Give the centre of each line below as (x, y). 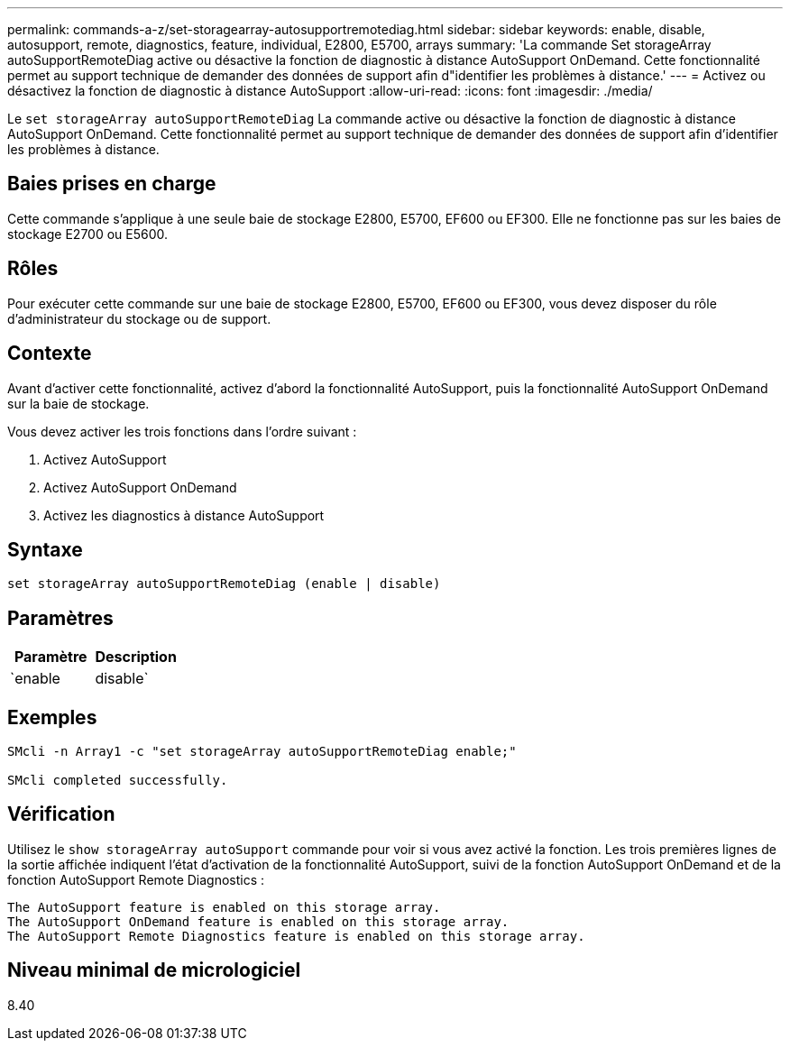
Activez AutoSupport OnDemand (140, 487)
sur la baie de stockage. (78, 403)
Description (136, 657)
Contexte (50, 354)
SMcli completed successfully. (118, 781)
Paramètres (60, 618)
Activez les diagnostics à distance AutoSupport (184, 515)
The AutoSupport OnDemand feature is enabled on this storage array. (258, 921)
